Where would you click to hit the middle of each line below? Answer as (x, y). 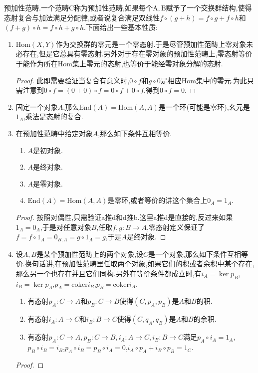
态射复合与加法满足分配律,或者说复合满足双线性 (82, 17)
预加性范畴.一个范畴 (36, 7)
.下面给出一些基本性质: (121, 27)
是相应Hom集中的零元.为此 (204, 80)
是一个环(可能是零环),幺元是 (204, 106)
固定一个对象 (37, 106)
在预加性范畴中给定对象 (54, 133)
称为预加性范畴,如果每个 (113, 7)
